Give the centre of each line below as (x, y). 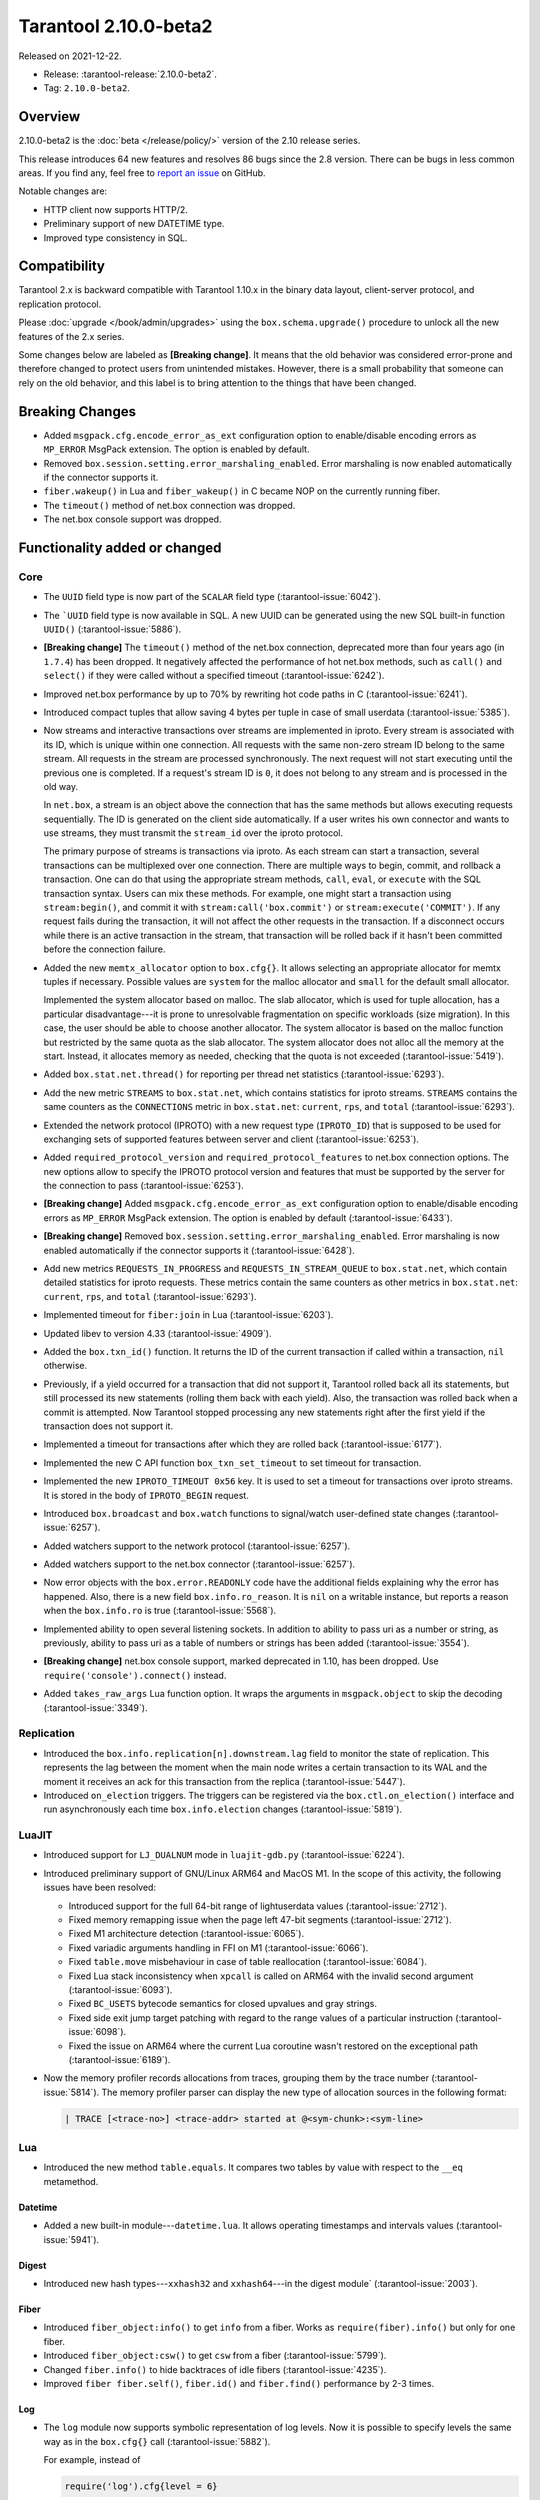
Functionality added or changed (120, 547)
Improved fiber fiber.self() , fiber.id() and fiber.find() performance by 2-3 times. (239, 2383)
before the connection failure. (104, 949)
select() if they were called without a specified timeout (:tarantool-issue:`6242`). (214, 676)
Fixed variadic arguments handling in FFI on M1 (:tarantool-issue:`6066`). (218, 1947)
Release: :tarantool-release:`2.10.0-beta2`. (130, 74)
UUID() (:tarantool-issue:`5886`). (112, 629)
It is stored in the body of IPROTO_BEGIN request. (146, 1495)
